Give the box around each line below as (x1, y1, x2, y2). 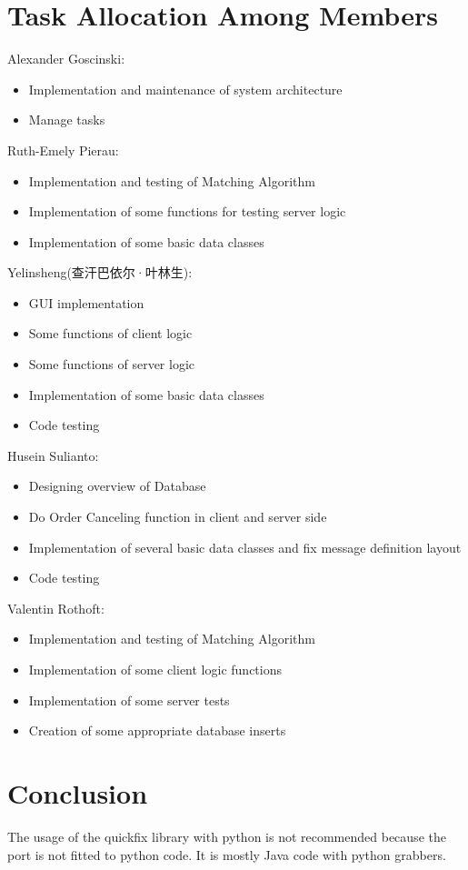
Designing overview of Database (28, 476, 206, 495)
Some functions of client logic (28, 324, 193, 343)
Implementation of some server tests (28, 690, 230, 709)
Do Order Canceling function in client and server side (28, 507, 327, 526)
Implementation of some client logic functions (28, 660, 282, 678)
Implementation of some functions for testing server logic (28, 202, 346, 221)
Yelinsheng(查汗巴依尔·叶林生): (7, 263, 193, 282)
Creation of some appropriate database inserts (28, 721, 286, 740)
